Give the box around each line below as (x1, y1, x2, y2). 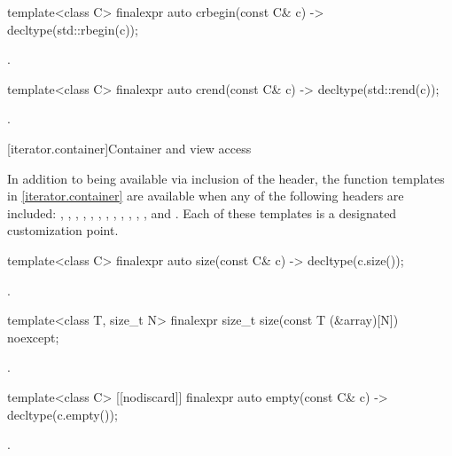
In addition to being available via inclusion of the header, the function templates (7, 169, 445, 187)
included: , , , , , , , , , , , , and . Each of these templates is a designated (7, 203, 397, 222)
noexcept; (7, 327, 59, 346)
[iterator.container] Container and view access (7, 138, 252, 157)
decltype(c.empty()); (7, 405, 118, 423)
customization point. (7, 221, 119, 240)
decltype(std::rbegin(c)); (7, 20, 138, 38)
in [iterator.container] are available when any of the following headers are (7, 186, 404, 205)
